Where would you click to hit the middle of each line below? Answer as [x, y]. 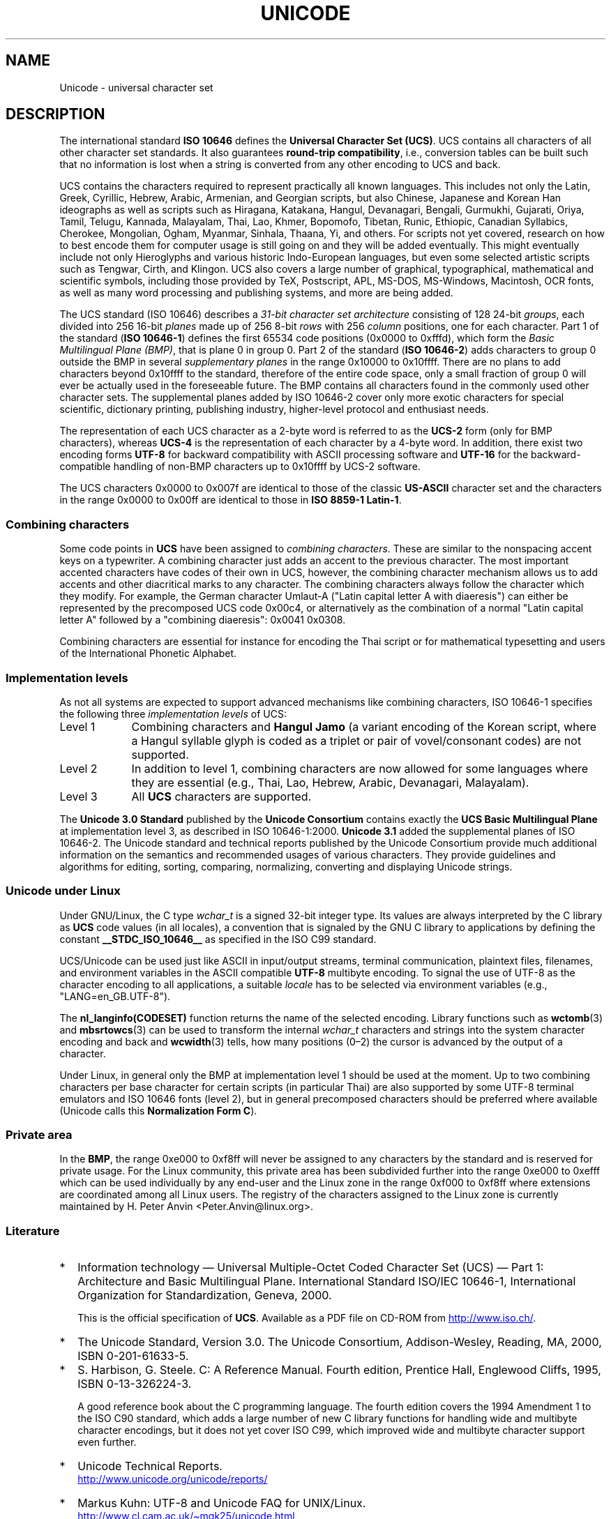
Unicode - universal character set [136, 87]
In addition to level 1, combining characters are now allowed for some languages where [360, 768]
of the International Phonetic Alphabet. [148, 653]
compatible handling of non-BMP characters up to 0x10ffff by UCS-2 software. [240, 467]
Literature [33, 1231]
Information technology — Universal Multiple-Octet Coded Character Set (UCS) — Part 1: [311, 1268]
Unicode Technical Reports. [150, 1466]
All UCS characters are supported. [221, 796]
